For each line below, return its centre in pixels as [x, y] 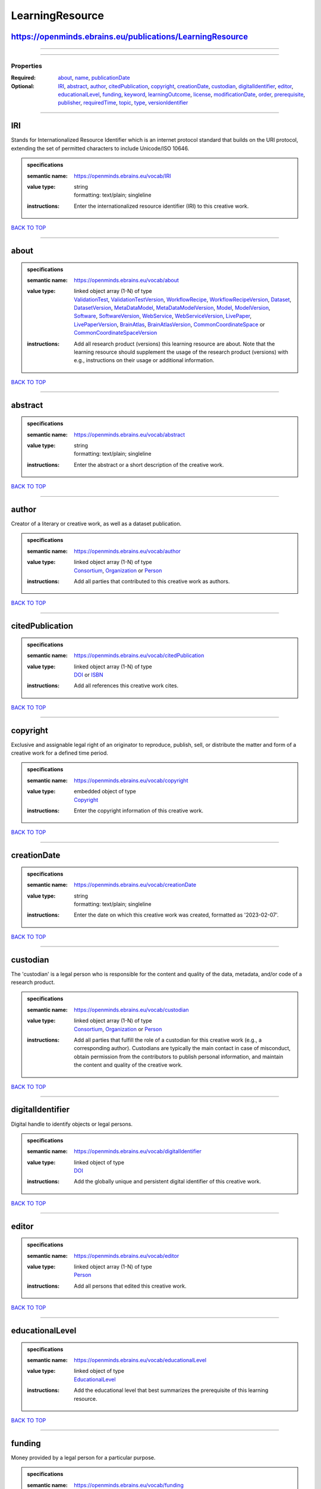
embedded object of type [105, 792]
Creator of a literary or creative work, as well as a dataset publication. [96, 524]
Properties [27, 66]
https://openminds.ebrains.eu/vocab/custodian [132, 1010]
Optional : [23, 86]
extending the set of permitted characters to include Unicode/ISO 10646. [100, 148]
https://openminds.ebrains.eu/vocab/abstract [130, 434]
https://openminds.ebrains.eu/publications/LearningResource [130, 37]
